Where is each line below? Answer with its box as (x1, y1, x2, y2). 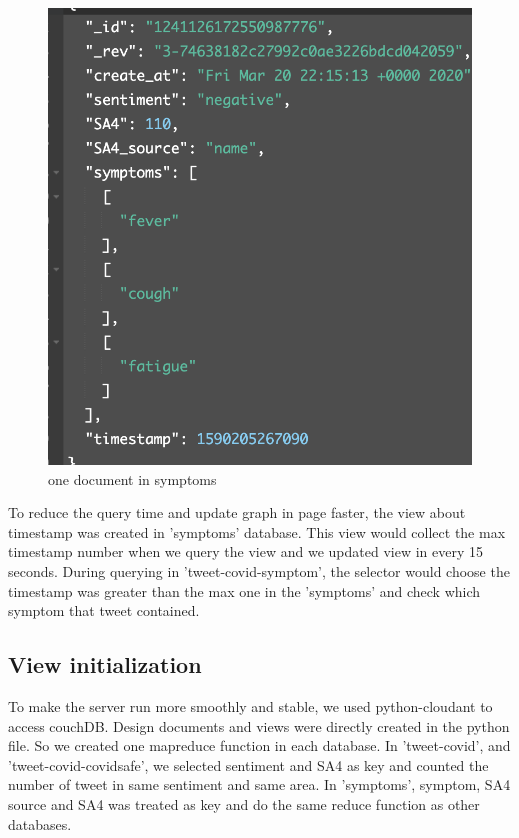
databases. (8, 813, 72, 834)
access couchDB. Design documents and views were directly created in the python (8, 715, 510, 736)
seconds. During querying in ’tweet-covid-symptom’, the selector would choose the (8, 561, 510, 581)
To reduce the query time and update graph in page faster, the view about (8, 502, 466, 523)
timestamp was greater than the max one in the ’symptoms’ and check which (8, 580, 481, 601)
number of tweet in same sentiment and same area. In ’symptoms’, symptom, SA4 (8, 774, 511, 795)
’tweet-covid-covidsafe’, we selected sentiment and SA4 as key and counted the (8, 754, 489, 775)
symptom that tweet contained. (8, 600, 200, 621)
